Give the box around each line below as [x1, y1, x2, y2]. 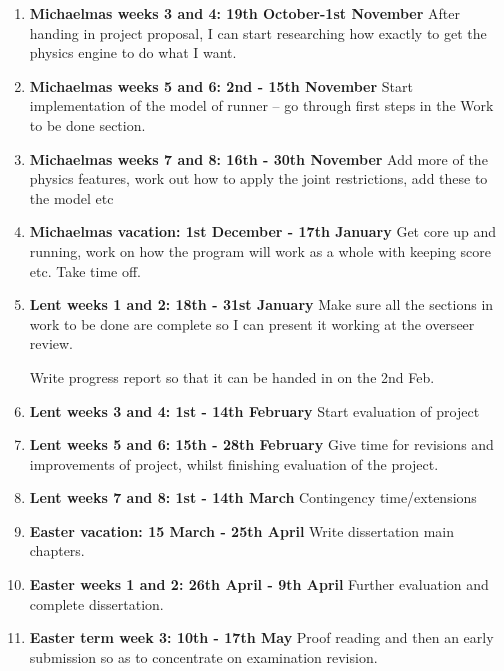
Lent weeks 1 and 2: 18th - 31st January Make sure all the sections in [29, 294, 494, 315]
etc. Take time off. [29, 260, 141, 281]
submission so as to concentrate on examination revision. [29, 646, 378, 667]
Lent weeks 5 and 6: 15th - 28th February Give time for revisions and [29, 434, 494, 455]
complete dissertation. [29, 593, 164, 614]
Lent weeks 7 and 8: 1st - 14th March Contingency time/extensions [29, 487, 477, 508]
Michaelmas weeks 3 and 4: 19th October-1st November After [29, 3, 460, 23]
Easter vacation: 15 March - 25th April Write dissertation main [29, 520, 455, 541]
